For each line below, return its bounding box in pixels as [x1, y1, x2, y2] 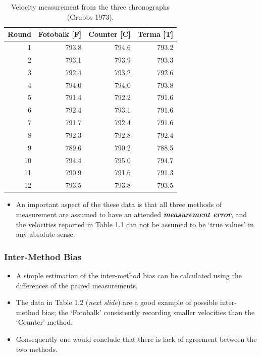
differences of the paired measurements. [16, 280, 138, 290]
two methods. [16, 343, 58, 354]
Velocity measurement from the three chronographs [11, 2, 170, 12]
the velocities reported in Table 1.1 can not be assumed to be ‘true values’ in [16, 219, 254, 229]
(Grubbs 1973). [67, 11, 114, 22]
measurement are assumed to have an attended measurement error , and [16, 209, 247, 219]
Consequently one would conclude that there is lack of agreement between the [16, 333, 257, 344]
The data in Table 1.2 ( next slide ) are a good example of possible [16, 297, 218, 308]
